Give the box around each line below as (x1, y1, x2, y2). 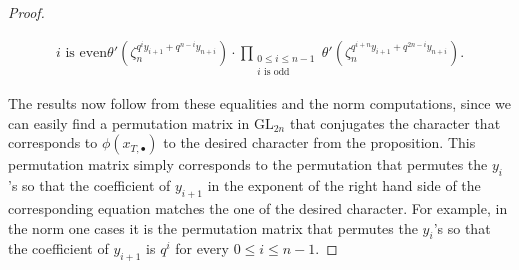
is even (65, 45, 108, 60)
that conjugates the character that (289, 112, 501, 133)
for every (175, 238, 229, 259)
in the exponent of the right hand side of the (207, 175, 481, 196)
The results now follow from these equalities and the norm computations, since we (8, 93, 511, 114)
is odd (263, 67, 290, 78)
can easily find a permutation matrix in (8, 112, 250, 133)
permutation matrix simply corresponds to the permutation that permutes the (8, 154, 488, 175)
